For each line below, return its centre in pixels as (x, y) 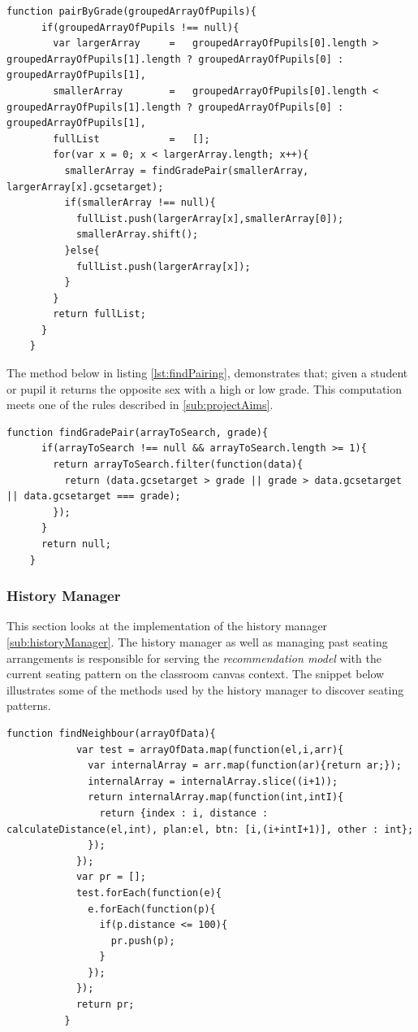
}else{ (82, 250)
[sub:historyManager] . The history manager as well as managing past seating (197, 642)
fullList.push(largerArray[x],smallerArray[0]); (210, 218)
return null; (76, 544)
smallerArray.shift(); (137, 235)
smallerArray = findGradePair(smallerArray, (187, 170)
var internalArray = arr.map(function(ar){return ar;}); (245, 766)
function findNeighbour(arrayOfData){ (111, 733)
